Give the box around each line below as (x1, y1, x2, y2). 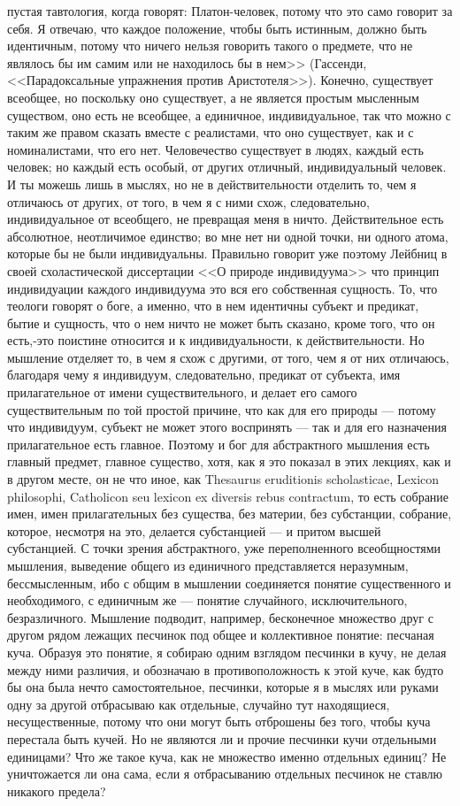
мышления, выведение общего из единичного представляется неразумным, (7, 557, 409, 574)
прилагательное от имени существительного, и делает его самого (7, 383, 357, 402)
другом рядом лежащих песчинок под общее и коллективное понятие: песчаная (7, 626, 434, 644)
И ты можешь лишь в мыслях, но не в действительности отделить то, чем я (7, 174, 417, 193)
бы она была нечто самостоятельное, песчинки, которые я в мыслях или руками (7, 678, 439, 696)
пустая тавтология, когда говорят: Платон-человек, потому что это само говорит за (7, 2, 453, 19)
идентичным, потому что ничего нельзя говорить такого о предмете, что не (7, 36, 413, 55)
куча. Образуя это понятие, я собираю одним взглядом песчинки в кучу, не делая (7, 642, 447, 661)
